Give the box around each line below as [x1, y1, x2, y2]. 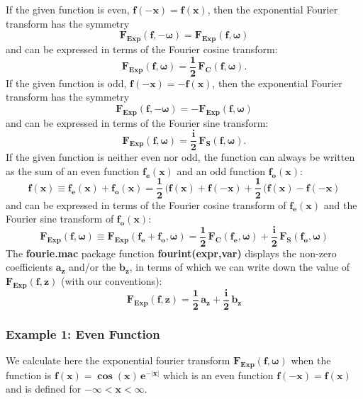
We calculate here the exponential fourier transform [6, 353, 230, 368]
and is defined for [6, 381, 82, 396]
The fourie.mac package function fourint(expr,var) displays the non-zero [6, 245, 337, 260]
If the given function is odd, [6, 75, 127, 90]
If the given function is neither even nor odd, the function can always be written [6, 150, 355, 164]
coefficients [6, 259, 53, 274]
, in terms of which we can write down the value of [129, 259, 350, 274]
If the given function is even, [6, 2, 130, 16]
